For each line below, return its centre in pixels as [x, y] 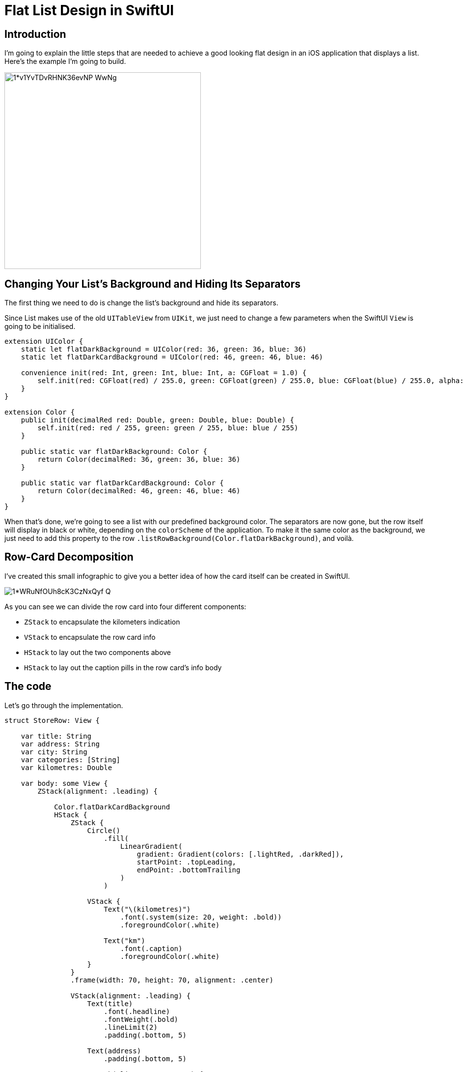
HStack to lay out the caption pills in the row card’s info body [123, 667]
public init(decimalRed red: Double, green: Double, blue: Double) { [158, 420]
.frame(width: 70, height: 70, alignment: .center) [172, 980]
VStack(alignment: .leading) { [131, 996]
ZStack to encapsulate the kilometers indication [102, 622]
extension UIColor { [44, 342]
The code [28, 686]
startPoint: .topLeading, [187, 862]
